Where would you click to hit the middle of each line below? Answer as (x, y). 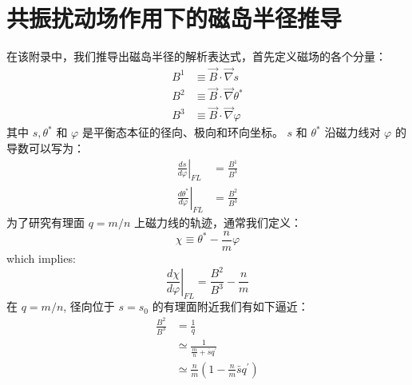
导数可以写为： (46, 148)
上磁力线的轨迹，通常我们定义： (218, 222)
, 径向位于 (89, 306)
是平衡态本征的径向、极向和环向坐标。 (182, 132)
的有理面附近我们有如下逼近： (230, 306)
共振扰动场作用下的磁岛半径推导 (174, 18)
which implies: (41, 258)
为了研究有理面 (46, 222)
